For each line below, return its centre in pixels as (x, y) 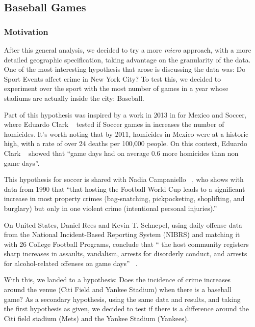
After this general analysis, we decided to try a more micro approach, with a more (127, 50)
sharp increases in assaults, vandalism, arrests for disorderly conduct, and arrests (126, 253)
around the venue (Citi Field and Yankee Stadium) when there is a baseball (118, 289)
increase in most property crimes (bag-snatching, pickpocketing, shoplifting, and (124, 198)
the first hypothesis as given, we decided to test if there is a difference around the (127, 309)
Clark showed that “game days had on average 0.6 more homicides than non (121, 153)
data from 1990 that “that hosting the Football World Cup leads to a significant (125, 189)
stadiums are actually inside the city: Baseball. (74, 98)
